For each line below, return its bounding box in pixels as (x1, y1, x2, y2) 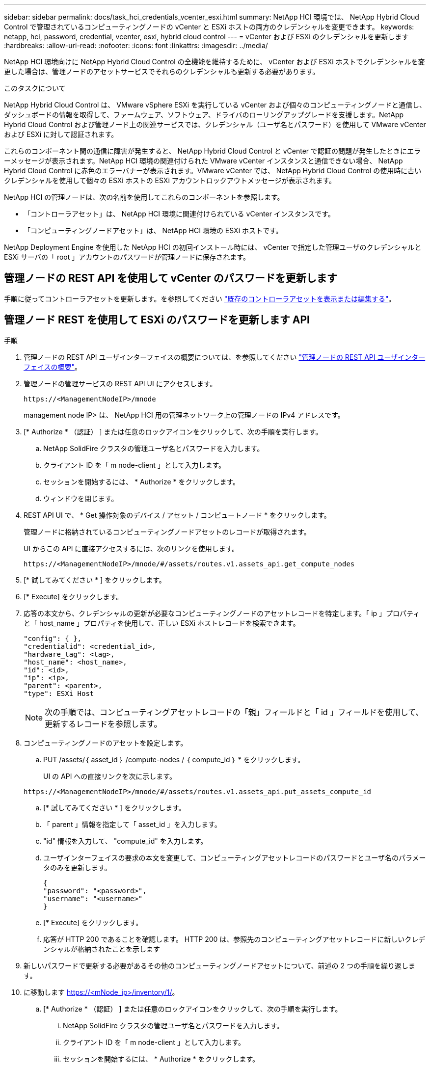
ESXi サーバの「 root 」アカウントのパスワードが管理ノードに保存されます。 (4, 253, 250, 261)
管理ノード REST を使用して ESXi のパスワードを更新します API (4, 314, 310, 326)
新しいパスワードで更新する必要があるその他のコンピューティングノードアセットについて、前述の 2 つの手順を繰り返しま (24, 961, 415, 970)
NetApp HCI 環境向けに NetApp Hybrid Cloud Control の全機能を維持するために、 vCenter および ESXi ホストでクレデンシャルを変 (4, 57, 425, 66)
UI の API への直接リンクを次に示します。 (43, 772, 176, 780)
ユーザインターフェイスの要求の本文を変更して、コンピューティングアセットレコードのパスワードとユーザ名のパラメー (43, 853, 426, 862)
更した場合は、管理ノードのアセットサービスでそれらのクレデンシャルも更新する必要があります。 (4, 67, 320, 76)
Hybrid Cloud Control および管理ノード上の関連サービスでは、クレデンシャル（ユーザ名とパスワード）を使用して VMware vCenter (4, 120, 426, 129)
